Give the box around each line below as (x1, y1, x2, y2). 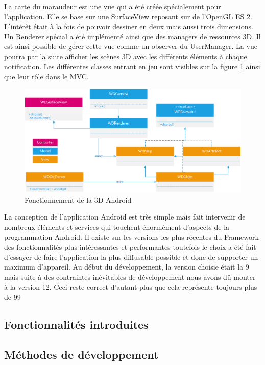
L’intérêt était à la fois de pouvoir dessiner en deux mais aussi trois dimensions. (4, 21, 253, 32)
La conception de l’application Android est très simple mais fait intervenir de (4, 211, 246, 222)
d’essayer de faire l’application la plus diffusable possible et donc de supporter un (4, 251, 258, 262)
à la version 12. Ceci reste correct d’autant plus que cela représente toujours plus (4, 281, 257, 292)
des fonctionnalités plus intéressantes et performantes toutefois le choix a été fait (4, 241, 256, 252)
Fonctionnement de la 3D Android (25, 194, 132, 205)
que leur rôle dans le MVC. (4, 71, 89, 82)
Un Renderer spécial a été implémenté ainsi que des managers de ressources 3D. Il (4, 31, 261, 41)
